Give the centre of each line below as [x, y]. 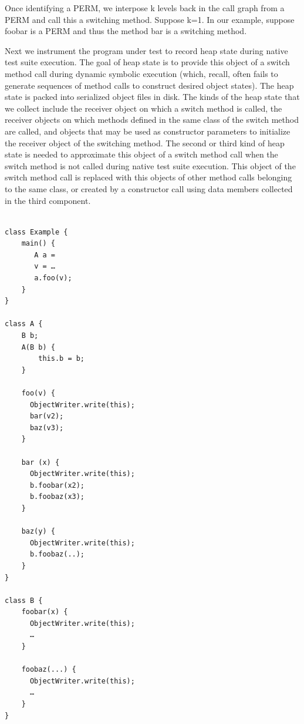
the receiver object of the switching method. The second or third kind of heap [145, 143]
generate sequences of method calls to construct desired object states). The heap [149, 85]
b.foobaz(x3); [57, 497]
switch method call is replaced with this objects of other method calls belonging [148, 177]
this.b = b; [62, 359]
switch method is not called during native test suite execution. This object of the [150, 165]
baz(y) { [38, 532]
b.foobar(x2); [57, 485]
